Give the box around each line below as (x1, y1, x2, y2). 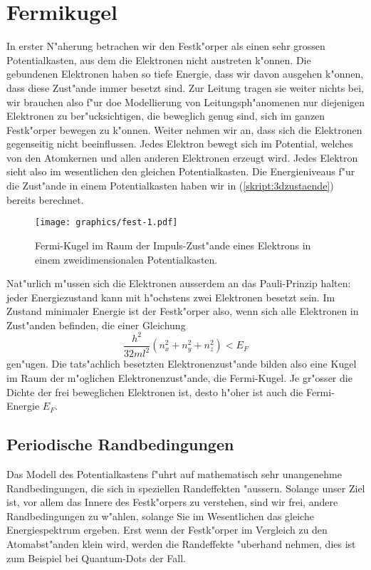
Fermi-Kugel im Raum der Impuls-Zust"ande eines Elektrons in (35, 237, 311, 252)
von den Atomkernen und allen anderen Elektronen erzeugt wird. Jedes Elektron (6, 150, 358, 165)
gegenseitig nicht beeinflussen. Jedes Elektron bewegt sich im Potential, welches (6, 136, 353, 151)
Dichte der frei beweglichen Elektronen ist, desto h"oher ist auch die (6, 384, 303, 399)
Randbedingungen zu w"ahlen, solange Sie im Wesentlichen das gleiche (6, 508, 314, 523)
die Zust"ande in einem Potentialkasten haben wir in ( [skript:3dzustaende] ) (6, 178, 334, 193)
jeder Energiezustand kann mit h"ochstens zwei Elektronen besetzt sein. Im (6, 289, 335, 304)
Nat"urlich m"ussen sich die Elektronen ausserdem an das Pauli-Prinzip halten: (6, 276, 351, 291)
